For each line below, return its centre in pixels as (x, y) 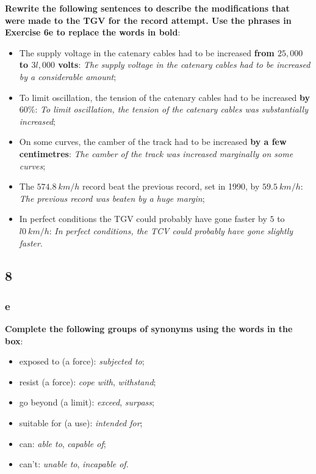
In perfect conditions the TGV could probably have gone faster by (143, 219)
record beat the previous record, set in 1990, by (171, 186)
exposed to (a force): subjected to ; (82, 361)
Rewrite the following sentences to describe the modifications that (147, 8)
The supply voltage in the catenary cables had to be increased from (147, 52)
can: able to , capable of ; (63, 443)
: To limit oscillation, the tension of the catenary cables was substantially (171, 109)
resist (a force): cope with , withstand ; (88, 381)
